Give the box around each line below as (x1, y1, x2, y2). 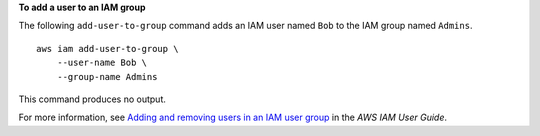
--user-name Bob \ (56, 57, 148, 69)
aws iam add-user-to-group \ (36, 43, 179, 54)
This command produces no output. (18, 93, 167, 105)
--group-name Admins (56, 71, 158, 82)
